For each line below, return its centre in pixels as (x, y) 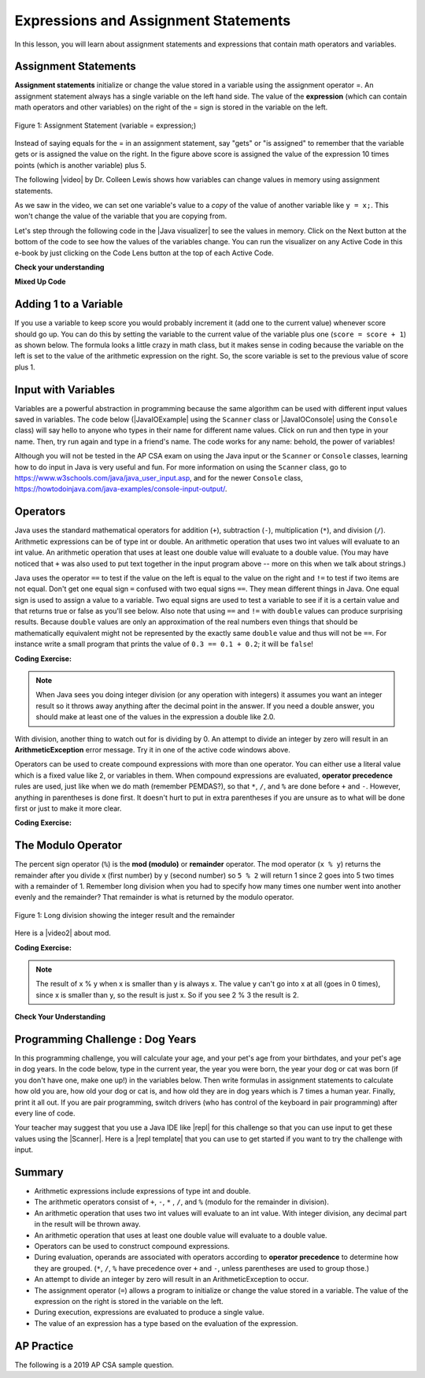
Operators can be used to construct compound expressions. (132, 1246)
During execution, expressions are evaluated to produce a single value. (149, 1313)
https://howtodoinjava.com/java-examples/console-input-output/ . (121, 489)
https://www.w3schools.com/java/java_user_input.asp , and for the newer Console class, (159, 478)
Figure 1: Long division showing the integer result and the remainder (125, 915)
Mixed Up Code (40, 282)
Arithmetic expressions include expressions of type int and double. (142, 1191)
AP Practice (44, 1346)
